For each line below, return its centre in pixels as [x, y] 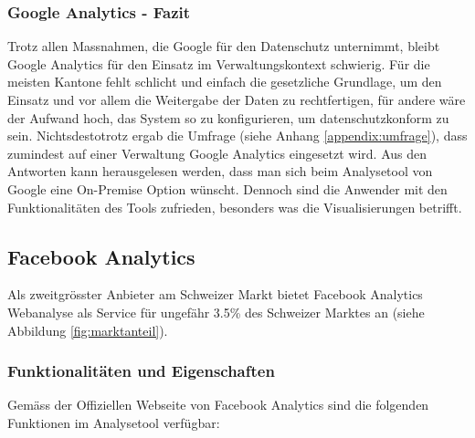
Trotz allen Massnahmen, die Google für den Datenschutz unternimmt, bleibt [224, 46]
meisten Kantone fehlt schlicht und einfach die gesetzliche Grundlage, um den [225, 82]
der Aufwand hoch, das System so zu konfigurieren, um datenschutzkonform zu [228, 117]
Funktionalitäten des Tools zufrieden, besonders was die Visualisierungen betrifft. [235, 207]
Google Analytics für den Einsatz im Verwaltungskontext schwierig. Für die [219, 63]
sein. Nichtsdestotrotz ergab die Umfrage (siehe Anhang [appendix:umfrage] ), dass [237, 136]
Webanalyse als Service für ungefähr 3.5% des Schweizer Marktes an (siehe [216, 312]
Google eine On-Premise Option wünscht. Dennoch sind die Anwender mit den [227, 188]
